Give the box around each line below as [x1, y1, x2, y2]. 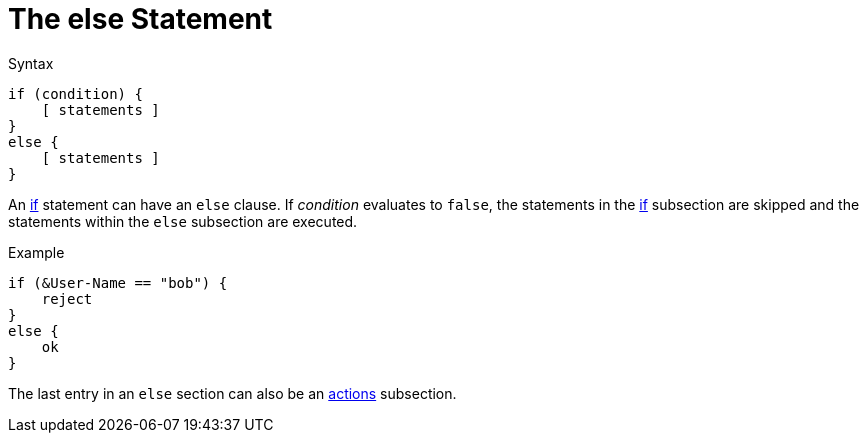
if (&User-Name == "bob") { [8, 274, 228, 291]
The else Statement [8, 2, 273, 36]
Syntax [8, 54, 54, 72]
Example [8, 243, 65, 261]
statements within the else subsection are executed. [8, 212, 358, 230]
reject [41, 290, 93, 307]
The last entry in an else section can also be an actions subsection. [8, 384, 457, 402]
